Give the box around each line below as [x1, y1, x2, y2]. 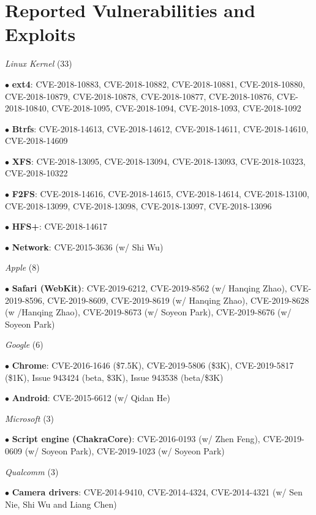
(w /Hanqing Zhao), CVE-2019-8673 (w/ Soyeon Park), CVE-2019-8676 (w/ [5, 306, 292, 318]
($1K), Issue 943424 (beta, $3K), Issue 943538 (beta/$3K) [5, 370, 224, 383]
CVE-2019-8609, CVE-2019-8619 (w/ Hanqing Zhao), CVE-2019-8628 [47, 293, 309, 306]
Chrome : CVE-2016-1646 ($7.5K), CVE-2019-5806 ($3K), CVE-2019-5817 [12, 359, 294, 371]
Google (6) [5, 338, 43, 351]
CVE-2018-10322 [5, 167, 68, 179]
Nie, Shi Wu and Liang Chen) [5, 497, 117, 510]
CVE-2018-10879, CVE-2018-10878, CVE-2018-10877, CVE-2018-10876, [5, 89, 274, 102]
